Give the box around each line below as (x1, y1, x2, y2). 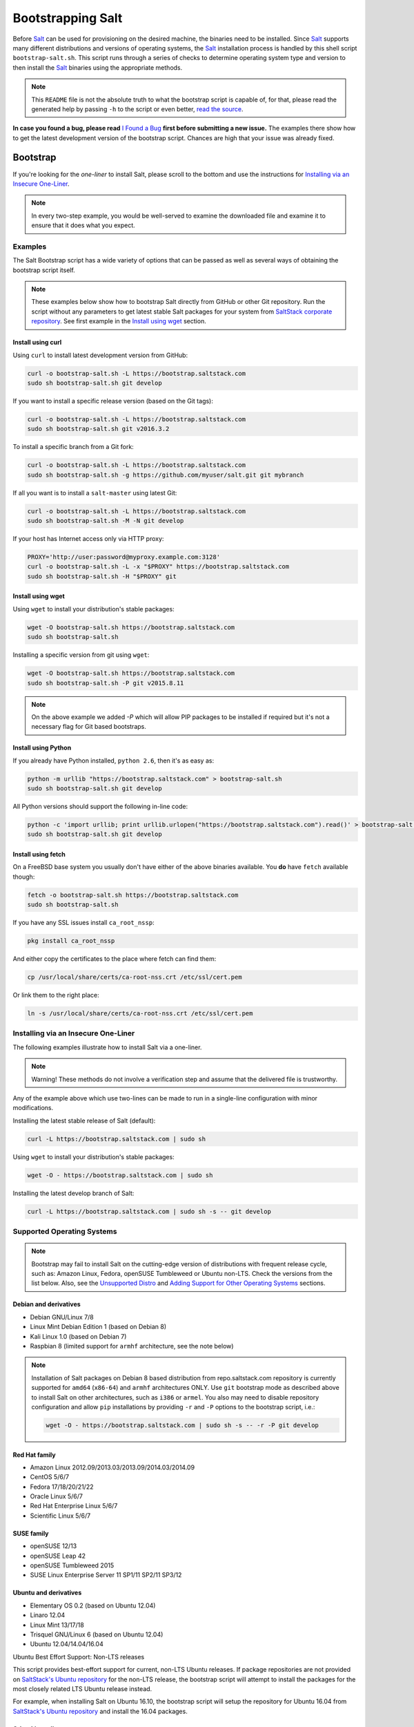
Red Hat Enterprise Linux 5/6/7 (30, 1502, 118, 1510)
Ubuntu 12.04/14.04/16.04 (30, 1640, 103, 1648)
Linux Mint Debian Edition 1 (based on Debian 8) (30, 1323, 167, 1331)
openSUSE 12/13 (30, 1542, 77, 1550)
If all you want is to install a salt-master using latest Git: (12, 488, 177, 497)
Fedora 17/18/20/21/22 (30, 1482, 94, 1491)
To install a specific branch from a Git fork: (12, 443, 134, 451)
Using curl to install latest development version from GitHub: (12, 351, 188, 359)
